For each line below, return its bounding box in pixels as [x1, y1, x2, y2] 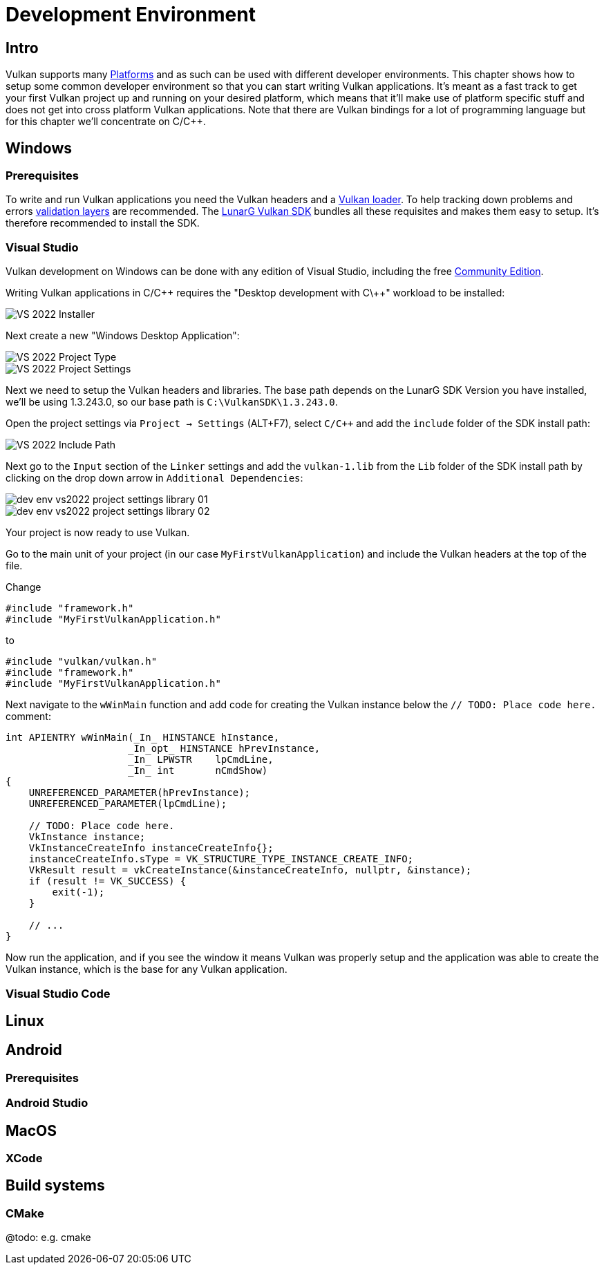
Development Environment [6, 3, 256, 26]
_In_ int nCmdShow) [128, 765, 268, 777]
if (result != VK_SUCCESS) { [28, 875, 187, 887]
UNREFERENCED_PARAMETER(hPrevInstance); [28, 787, 251, 799]
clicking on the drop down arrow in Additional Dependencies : [6, 472, 303, 484]
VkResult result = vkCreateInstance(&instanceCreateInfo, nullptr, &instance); [28, 864, 472, 876]
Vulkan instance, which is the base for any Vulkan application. [6, 963, 287, 976]
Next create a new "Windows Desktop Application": [6, 330, 240, 342]
